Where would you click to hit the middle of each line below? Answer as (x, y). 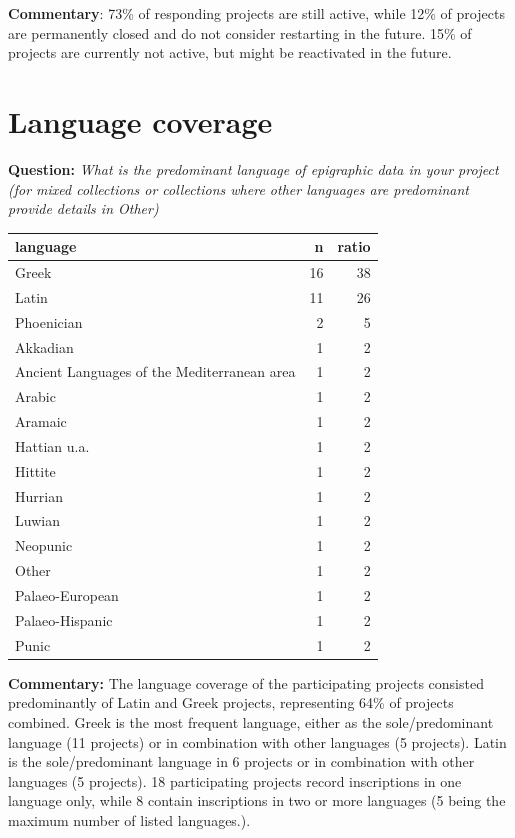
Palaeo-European (67, 595)
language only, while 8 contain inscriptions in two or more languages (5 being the (257, 800)
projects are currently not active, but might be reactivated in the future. (230, 52)
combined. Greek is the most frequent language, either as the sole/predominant (251, 721)
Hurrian (39, 495)
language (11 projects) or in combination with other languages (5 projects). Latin (257, 741)
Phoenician (49, 321)
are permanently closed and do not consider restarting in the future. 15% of (240, 32)
